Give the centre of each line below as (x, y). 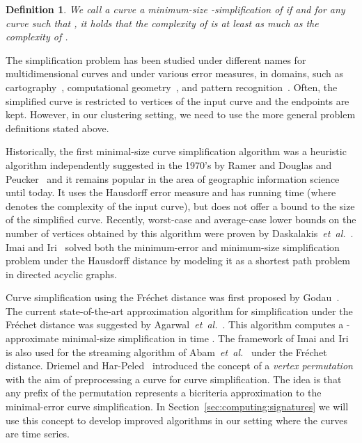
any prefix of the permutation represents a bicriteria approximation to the (164, 393)
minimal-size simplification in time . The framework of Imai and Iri (205, 338)
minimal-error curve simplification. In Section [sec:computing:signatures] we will (177, 406)
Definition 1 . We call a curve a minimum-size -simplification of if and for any (175, 9)
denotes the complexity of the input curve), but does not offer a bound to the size (180, 206)
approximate (32, 338)
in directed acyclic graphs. (61, 274)
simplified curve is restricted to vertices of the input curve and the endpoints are (178, 100)
